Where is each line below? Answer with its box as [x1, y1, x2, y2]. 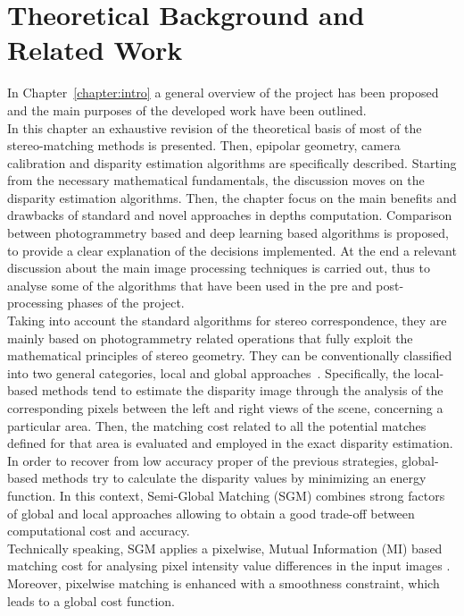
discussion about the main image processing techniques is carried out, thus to [7, 258, 430, 277]
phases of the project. [67, 293, 185, 312]
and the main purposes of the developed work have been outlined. [7, 100, 367, 119]
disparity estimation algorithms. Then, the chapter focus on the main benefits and [7, 188, 457, 207]
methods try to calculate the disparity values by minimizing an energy [41, 468, 427, 487]
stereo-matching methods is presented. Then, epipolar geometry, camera [7, 136, 401, 155]
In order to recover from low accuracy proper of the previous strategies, [7, 451, 398, 469]
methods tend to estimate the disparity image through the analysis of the [41, 381, 443, 400]
